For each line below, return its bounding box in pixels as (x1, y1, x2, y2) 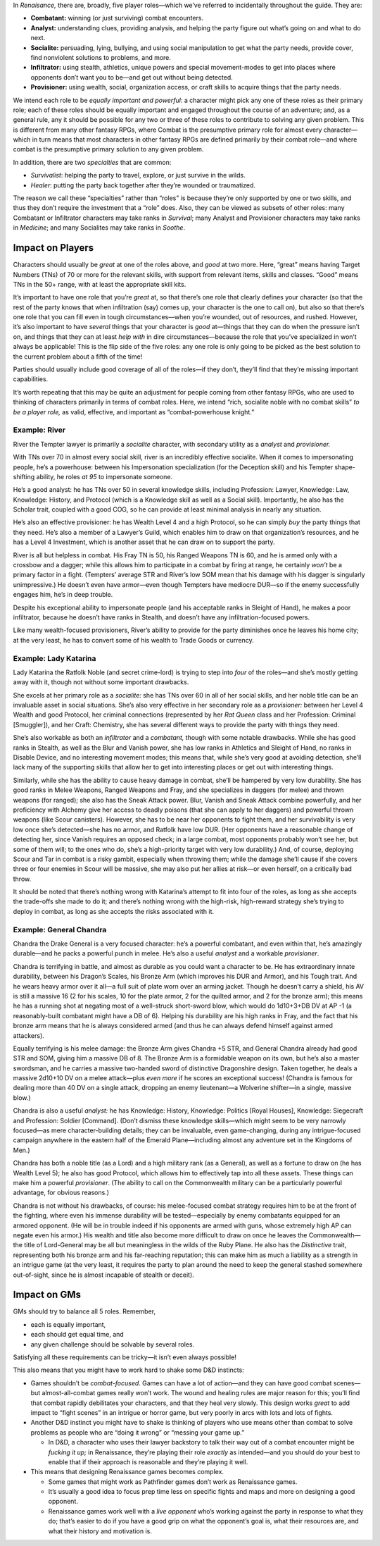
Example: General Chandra (13, 924, 107, 934)
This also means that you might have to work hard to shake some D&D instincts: (13, 1366, 244, 1374)
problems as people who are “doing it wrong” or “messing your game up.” (30, 1428, 245, 1437)
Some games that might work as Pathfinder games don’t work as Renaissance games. (48, 1477, 298, 1486)
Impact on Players (13, 242, 94, 254)
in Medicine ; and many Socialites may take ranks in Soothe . (13, 223, 186, 232)
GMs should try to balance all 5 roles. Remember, (13, 1307, 156, 1316)
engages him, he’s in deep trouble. (13, 590, 113, 599)
